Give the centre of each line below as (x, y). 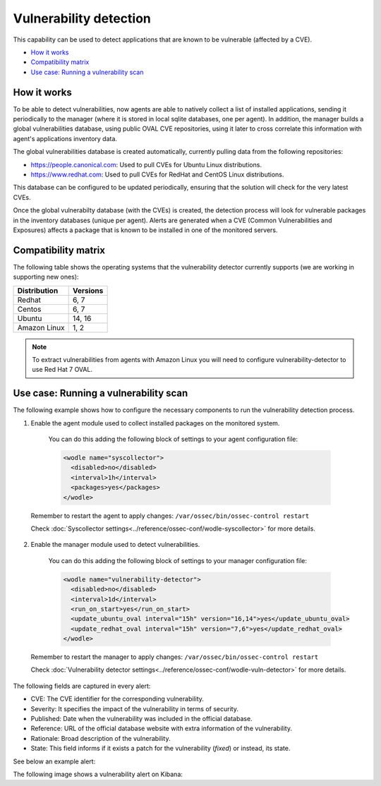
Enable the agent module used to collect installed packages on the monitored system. (155, 423)
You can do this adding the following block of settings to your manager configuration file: (177, 560)
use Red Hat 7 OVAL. (62, 370)
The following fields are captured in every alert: (82, 686)
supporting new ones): (46, 277)
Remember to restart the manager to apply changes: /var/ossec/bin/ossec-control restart (175, 657)
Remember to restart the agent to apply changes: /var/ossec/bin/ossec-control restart (170, 516)
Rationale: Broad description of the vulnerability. (101, 738)
